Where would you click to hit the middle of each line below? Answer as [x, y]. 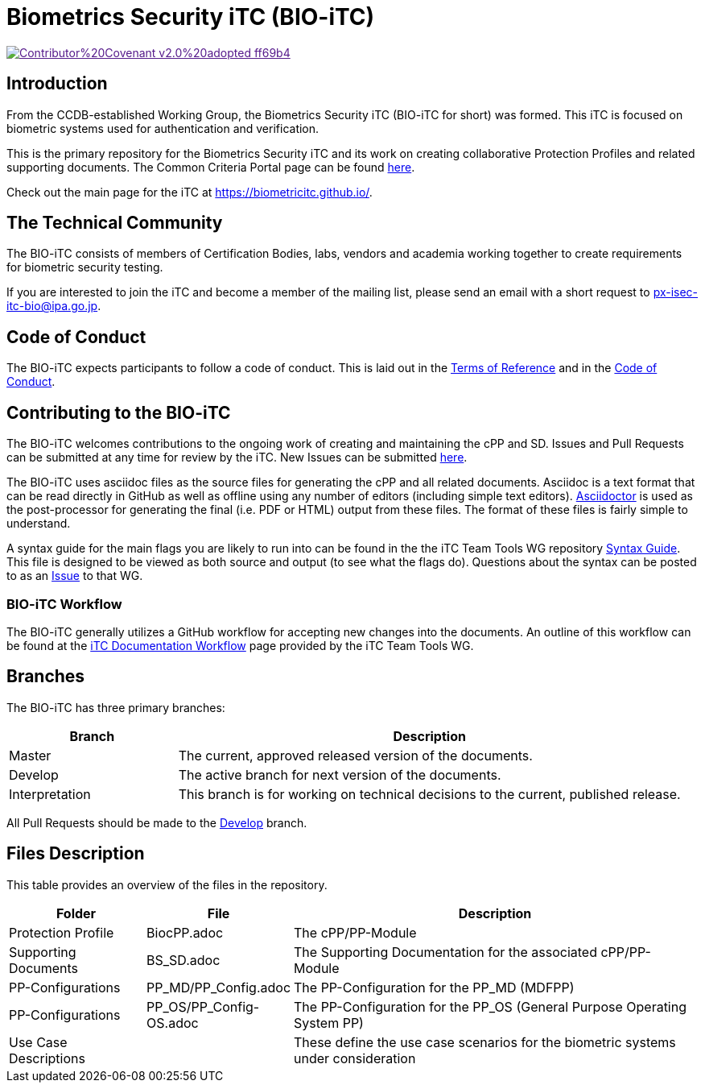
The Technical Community [115, 223]
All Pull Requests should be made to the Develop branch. [157, 822]
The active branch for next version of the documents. [340, 774]
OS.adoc [173, 1023]
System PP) [329, 1023]
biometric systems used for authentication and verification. [163, 128]
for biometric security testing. [85, 267]
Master [30, 755]
